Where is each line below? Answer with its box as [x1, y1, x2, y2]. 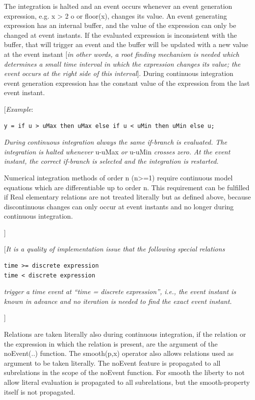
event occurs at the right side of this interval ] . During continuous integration [4, 68, 233, 78]
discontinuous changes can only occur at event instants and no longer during [4, 201, 234, 211]
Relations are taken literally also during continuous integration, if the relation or [4, 329, 246, 339]
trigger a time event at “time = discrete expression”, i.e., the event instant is [4, 286, 236, 297]
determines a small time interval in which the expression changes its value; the [4, 58, 241, 69]
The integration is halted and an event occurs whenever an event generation [4, 1, 232, 11]
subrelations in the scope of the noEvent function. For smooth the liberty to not [4, 367, 245, 377]
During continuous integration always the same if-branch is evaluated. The [4, 137, 227, 147]
